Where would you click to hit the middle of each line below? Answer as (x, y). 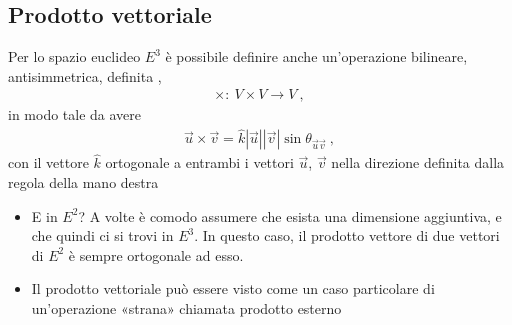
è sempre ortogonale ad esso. (156, 254)
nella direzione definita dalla (418, 162)
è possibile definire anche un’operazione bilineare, (316, 56)
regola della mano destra (83, 182)
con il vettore (48, 162)
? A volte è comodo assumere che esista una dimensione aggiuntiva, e (290, 215)
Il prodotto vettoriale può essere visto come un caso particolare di (233, 288)
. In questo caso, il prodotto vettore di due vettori (347, 235)
